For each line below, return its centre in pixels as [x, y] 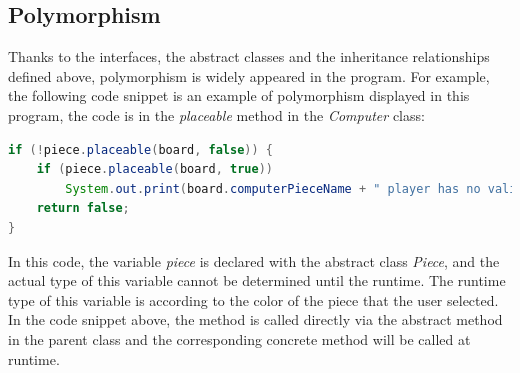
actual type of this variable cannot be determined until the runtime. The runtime [257, 280]
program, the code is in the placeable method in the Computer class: [216, 114]
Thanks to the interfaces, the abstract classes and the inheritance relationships [249, 56]
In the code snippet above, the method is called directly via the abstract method [255, 319]
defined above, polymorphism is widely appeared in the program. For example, [249, 75]
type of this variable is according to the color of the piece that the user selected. [253, 299]
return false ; [83, 208]
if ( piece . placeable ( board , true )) [154, 169]
